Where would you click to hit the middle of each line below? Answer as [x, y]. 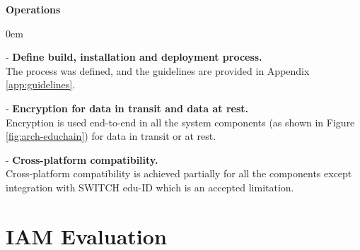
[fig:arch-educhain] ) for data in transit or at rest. [111, 136]
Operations [33, 9]
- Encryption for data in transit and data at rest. [127, 108]
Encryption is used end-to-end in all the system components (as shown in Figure [180, 122]
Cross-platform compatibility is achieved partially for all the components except [179, 173]
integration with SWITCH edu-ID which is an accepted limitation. [150, 187]
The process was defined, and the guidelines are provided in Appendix [158, 70]
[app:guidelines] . [41, 84]
